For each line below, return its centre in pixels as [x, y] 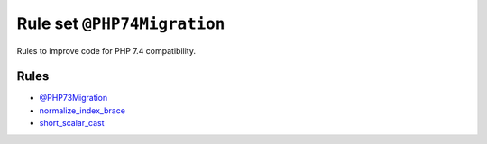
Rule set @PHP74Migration [121, 23]
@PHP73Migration [74, 98]
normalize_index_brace [83, 110]
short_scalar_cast [72, 123]
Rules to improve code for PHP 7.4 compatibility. [106, 50]
